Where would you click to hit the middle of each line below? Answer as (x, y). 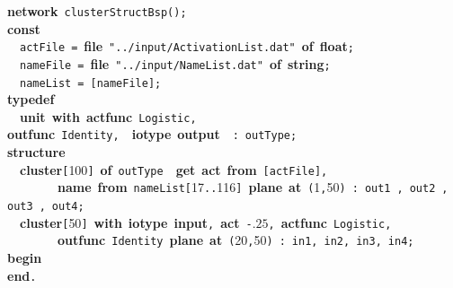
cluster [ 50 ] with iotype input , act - (136, 222)
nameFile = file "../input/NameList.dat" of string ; (175, 63)
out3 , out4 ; (46, 207)
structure (36, 152)
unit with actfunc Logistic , (108, 116)
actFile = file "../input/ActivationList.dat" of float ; (187, 46)
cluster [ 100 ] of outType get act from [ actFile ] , (174, 169)
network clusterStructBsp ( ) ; (97, 11)
